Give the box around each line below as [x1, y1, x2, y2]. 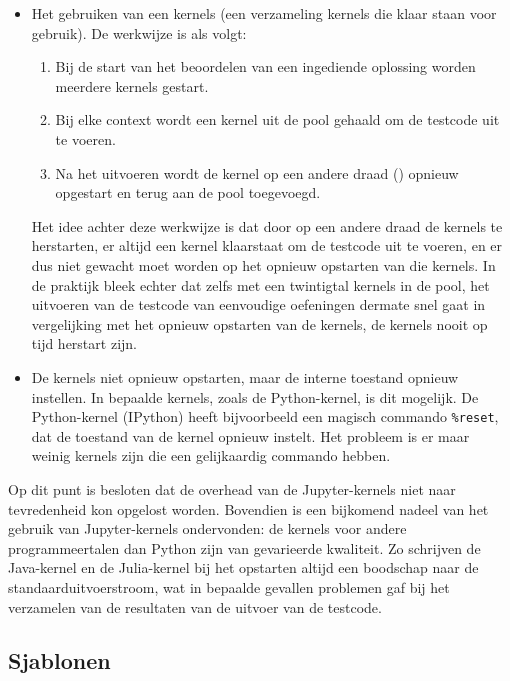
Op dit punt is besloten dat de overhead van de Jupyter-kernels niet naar [8, 478, 456, 499]
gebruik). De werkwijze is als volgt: [31, 22, 247, 43]
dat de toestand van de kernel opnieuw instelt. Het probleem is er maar [31, 425, 470, 446]
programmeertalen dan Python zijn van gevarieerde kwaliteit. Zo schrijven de [8, 537, 481, 558]
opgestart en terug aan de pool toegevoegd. [55, 182, 321, 203]
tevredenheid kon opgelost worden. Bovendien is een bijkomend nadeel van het [8, 498, 489, 519]
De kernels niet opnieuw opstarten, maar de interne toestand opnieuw [31, 366, 459, 387]
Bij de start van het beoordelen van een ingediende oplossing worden [55, 56, 476, 77]
